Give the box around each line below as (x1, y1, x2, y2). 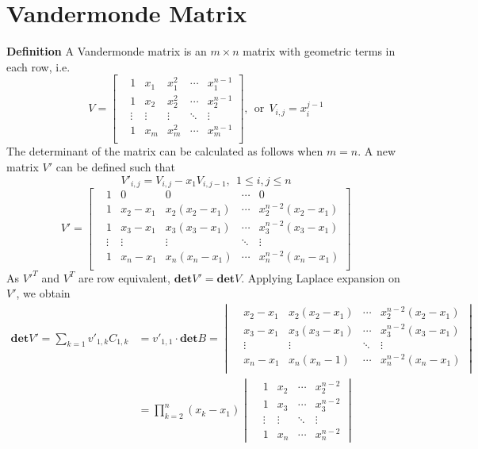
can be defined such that (55, 159, 175, 175)
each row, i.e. (6, 58, 71, 75)
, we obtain (16, 285, 71, 301)
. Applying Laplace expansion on (241, 269, 400, 286)
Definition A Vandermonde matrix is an (6, 43, 207, 59)
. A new (358, 143, 396, 159)
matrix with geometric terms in (243, 43, 396, 59)
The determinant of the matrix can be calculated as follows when (6, 143, 323, 159)
